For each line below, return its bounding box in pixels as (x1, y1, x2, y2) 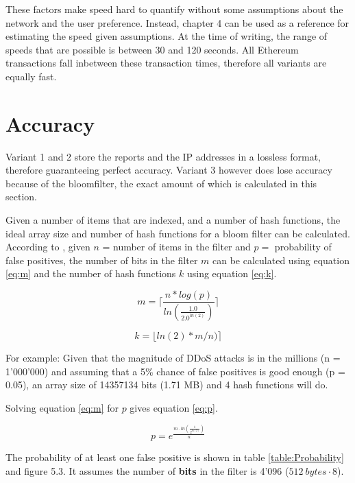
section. (5, 189, 37, 204)
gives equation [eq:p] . (130, 400, 218, 414)
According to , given (5, 239, 90, 254)
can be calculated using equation (212, 252, 350, 267)
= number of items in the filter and (102, 239, 251, 254)
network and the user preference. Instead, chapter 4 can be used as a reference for (5, 15, 350, 30)
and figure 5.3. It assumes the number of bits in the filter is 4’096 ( (5, 464, 289, 478)
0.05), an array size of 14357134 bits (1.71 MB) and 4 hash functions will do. (5, 377, 328, 392)
